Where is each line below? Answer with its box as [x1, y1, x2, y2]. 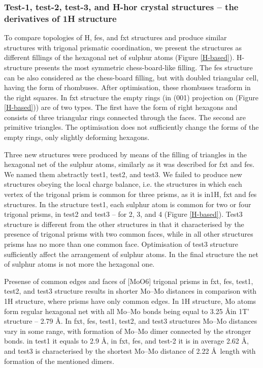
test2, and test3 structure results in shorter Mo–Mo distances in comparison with [4, 286, 257, 296]
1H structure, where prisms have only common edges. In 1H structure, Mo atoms [4, 295, 256, 306]
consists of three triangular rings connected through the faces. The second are [4, 111, 246, 122]
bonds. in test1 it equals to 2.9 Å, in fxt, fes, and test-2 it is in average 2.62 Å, [4, 335, 249, 346]
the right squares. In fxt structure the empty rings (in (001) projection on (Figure [4, 92, 258, 102]
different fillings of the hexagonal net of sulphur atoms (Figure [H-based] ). [4, 52, 235, 63]
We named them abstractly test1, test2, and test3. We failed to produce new [4, 168, 242, 179]
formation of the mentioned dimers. [4, 355, 114, 366]
